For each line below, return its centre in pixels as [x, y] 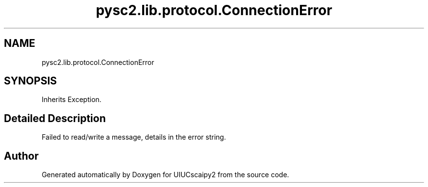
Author [21, 156]
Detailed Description [55, 118]
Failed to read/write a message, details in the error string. [134, 137]
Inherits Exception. [72, 100]
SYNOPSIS [31, 81]
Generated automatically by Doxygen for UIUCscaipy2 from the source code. [165, 175]
